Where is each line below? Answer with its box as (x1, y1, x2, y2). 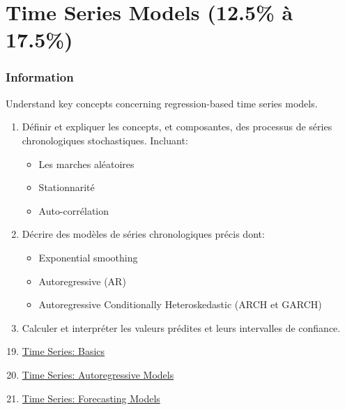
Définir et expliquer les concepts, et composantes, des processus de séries (22, 119, 332, 134)
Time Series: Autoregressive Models (22, 367, 174, 381)
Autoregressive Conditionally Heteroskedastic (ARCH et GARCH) (38, 297, 322, 312)
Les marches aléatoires (38, 156, 135, 171)
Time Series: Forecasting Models (22, 390, 160, 405)
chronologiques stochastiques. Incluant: (22, 132, 188, 147)
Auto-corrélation (38, 203, 109, 218)
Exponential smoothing (38, 250, 138, 264)
